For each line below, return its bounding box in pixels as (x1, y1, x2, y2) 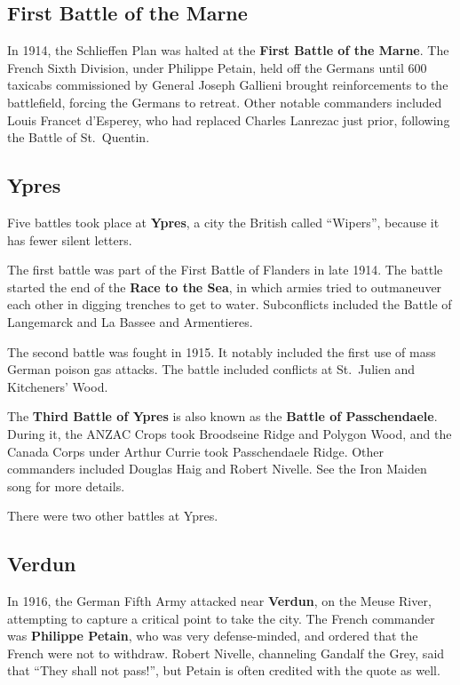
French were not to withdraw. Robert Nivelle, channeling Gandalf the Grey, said (7, 643, 445, 662)
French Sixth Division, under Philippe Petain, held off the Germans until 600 (7, 58, 427, 76)
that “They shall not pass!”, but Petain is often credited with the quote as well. (7, 661, 440, 680)
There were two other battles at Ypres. (7, 506, 218, 525)
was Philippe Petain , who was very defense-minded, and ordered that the (7, 626, 418, 645)
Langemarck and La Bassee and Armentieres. (7, 312, 253, 331)
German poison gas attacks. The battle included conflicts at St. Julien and (7, 360, 416, 378)
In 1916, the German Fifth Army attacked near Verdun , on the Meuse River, (7, 592, 432, 610)
